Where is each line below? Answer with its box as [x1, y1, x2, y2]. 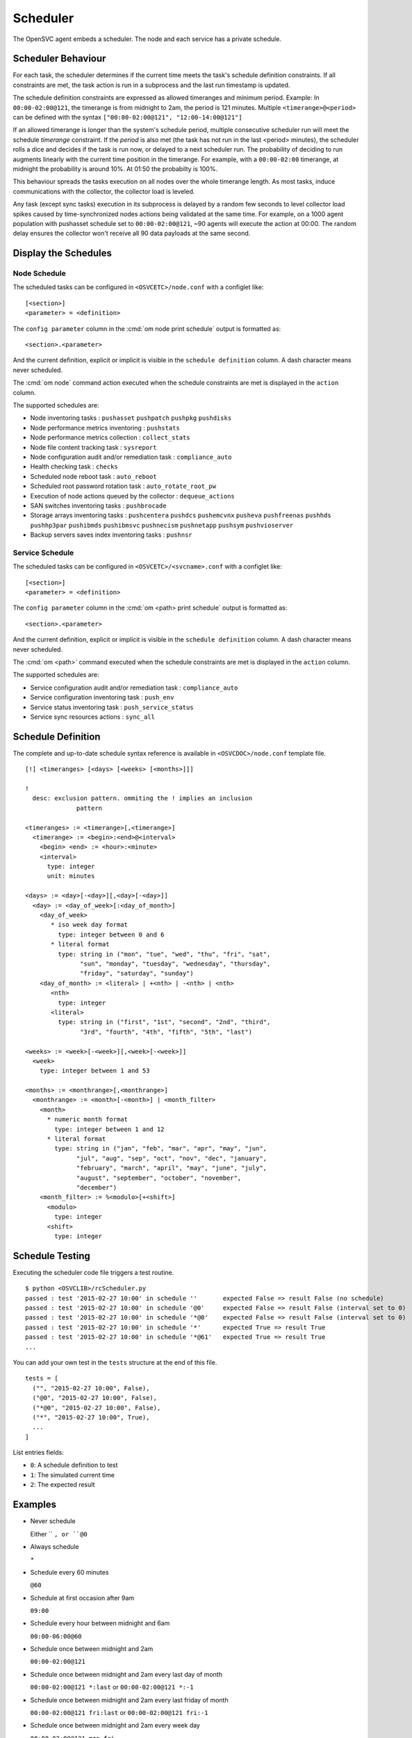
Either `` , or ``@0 [30, 1529, 88, 1538]
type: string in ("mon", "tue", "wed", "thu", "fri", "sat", [58, 950, 271, 958]
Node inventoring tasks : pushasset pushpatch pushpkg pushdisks [30, 414, 232, 422]
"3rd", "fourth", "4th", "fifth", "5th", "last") [80, 1028, 253, 1036]
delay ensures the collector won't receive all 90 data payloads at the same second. [13, 229, 251, 238]
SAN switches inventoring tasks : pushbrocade [30, 501, 167, 510]
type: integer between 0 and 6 [58, 930, 165, 939]
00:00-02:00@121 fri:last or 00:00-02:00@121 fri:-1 [30, 1709, 208, 1717]
